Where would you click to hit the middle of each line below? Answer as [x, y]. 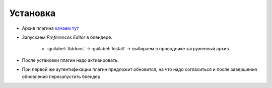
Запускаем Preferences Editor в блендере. [67, 37]
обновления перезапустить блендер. [62, 76]
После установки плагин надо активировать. [70, 60]
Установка [32, 13]
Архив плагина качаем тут [50, 28]
